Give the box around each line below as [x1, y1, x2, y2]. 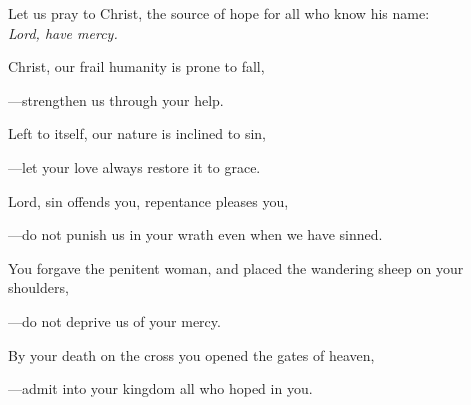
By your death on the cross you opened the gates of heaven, [8, 344, 375, 365]
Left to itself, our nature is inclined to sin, [8, 123, 266, 144]
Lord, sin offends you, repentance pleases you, [8, 190, 289, 211]
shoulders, [8, 277, 69, 298]
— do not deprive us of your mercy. [8, 310, 221, 331]
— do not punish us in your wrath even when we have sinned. [8, 224, 383, 245]
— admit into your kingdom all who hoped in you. [8, 378, 313, 399]
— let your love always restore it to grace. [8, 156, 261, 177]
